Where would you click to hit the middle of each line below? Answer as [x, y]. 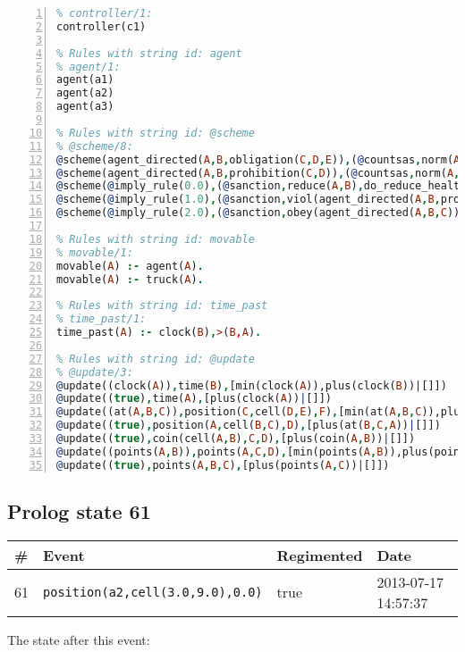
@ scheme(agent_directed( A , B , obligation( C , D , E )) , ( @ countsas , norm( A [258, 159]
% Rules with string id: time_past [162, 306]
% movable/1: [95, 252]
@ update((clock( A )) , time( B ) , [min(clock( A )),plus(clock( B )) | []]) [252, 385]
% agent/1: [89, 67]
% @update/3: [95, 372]
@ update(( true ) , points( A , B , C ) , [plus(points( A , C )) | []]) [223, 465]
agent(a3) [85, 107]
